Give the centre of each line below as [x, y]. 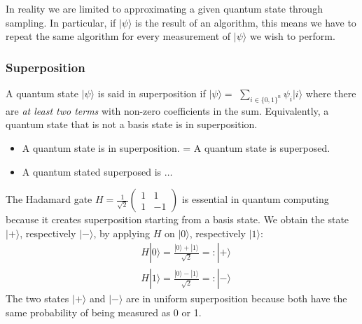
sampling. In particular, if [61, 22]
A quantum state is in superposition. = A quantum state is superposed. [176, 147]
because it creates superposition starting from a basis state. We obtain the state [177, 219]
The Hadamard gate [49, 199]
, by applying [121, 233]
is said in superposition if [152, 93]
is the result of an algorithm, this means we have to [246, 22]
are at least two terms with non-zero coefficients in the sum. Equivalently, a [167, 110]
